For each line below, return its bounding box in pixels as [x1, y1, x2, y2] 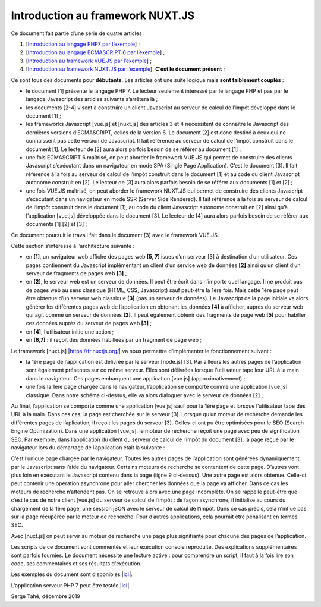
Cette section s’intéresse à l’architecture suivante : [11, 242, 135, 249]
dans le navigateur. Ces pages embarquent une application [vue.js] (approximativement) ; [26, 375, 246, 382]
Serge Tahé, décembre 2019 [11, 593, 80, 600]
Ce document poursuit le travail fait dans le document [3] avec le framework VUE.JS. [11, 231, 219, 238]
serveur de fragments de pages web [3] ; [26, 270, 127, 277]
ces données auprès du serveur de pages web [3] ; [26, 320, 152, 327]
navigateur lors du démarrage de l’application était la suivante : [11, 444, 165, 451]
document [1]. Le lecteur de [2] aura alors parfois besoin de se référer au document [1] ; [26, 146, 241, 153]
